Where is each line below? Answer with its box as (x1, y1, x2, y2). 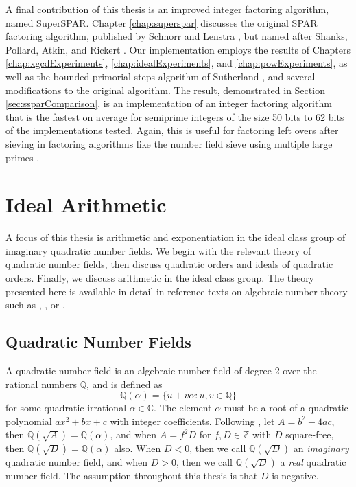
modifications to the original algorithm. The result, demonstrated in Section (5, 82, 325, 97)
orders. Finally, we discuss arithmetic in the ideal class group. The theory (5, 271, 315, 285)
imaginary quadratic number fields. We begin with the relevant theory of (5, 243, 311, 258)
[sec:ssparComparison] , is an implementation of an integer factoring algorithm (5, 96, 332, 111)
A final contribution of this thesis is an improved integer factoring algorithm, (5, 2, 329, 16)
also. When (114, 441, 161, 455)
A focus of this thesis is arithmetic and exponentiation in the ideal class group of (5, 230, 346, 245)
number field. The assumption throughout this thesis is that (5, 468, 258, 483)
